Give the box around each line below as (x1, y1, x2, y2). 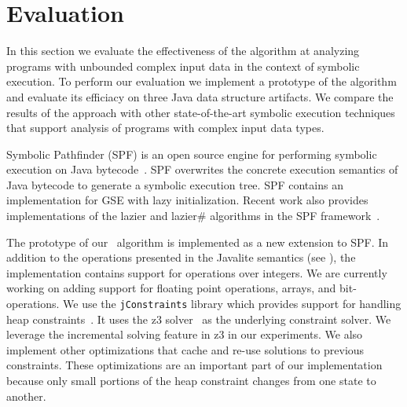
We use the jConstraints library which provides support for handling (63, 295, 401, 312)
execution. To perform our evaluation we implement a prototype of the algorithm (6, 73, 397, 90)
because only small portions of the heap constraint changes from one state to (6, 372, 376, 389)
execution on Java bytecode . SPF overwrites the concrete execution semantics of (6, 161, 398, 178)
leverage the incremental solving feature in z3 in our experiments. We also (6, 326, 363, 343)
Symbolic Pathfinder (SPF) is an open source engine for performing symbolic (6, 145, 377, 162)
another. (6, 387, 46, 404)
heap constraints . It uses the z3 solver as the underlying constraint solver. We (6, 310, 391, 327)
